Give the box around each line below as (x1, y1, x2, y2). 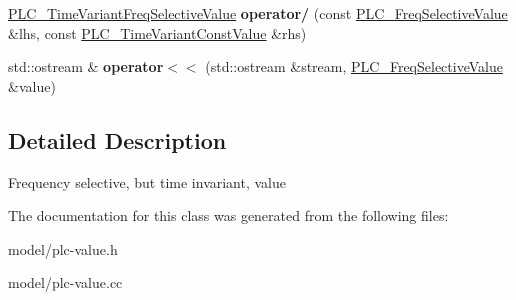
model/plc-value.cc (8, 272, 123, 293)
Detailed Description (8, 124, 227, 155)
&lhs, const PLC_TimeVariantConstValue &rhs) (8, 22, 307, 43)
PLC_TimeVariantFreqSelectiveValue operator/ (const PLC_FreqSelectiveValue (8, 3, 508, 23)
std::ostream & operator (8, 56, 164, 77)
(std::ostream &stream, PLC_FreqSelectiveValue (205, 56, 503, 77)
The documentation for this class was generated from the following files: (8, 205, 449, 226)
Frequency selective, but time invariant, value (8, 171, 287, 192)
